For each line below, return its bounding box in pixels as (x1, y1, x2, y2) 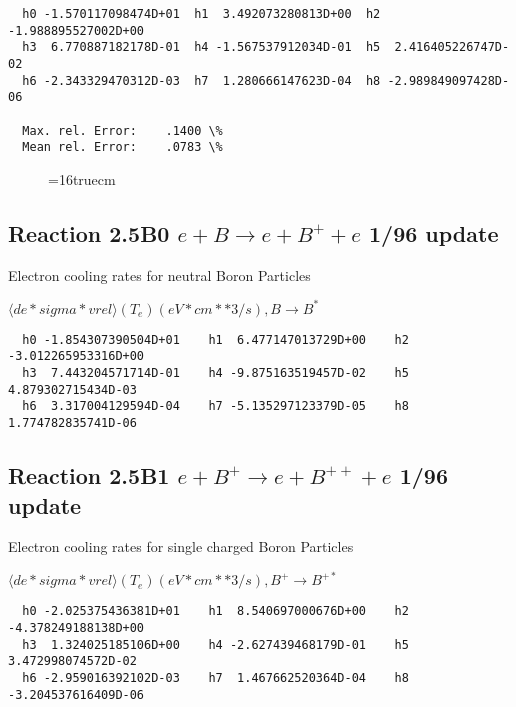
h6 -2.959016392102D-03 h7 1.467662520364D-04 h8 (22, 671, 409, 686)
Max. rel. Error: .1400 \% (22, 123, 223, 138)
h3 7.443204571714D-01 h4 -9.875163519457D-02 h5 (22, 366, 409, 381)
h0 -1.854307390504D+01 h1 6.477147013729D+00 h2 (22, 332, 409, 347)
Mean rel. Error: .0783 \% (22, 140, 223, 155)
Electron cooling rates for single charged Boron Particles (8, 536, 354, 557)
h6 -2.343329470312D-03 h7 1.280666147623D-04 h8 (22, 73, 381, 88)
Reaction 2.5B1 (8, 460, 170, 491)
